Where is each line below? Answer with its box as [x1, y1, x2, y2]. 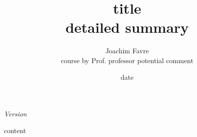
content [4, 125, 26, 135]
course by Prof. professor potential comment [61, 55, 194, 65]
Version [4, 109, 27, 119]
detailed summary [65, 17, 189, 37]
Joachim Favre [105, 46, 149, 56]
